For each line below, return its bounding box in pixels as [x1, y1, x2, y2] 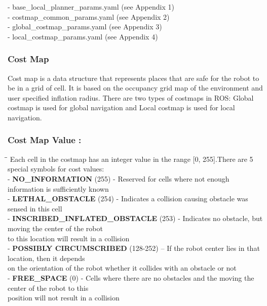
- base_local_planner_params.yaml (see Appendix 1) [8, 2, 174, 12]
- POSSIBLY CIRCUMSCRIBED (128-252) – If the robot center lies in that [8, 243, 260, 253]
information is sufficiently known [8, 183, 109, 194]
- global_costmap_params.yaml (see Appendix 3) [8, 21, 162, 32]
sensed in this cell [8, 203, 62, 213]
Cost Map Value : [8, 134, 82, 146]
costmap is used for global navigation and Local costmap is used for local [8, 102, 235, 113]
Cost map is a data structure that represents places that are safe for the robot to [8, 72, 259, 83]
